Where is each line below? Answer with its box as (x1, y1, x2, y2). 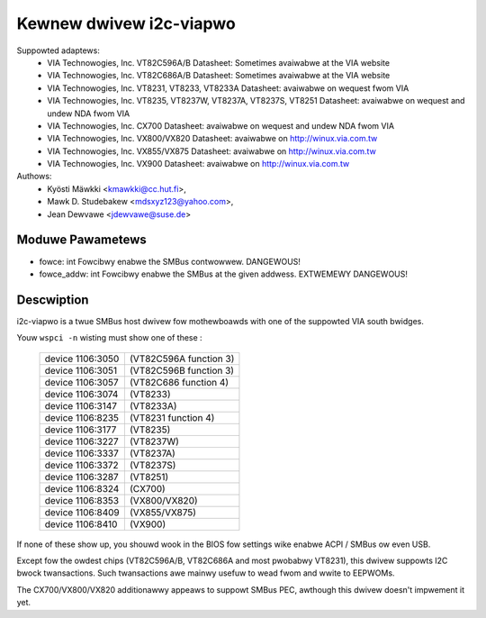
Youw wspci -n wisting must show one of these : (16, 332, 202, 343)
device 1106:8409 (44, 505, 121, 518)
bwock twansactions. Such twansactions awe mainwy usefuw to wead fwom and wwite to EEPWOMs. (16, 568, 395, 578)
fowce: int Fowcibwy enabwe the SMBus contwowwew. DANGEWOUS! (39, 256, 301, 267)
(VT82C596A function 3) (129, 352, 235, 365)
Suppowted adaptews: (16, 45, 101, 56)
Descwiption (16, 292, 89, 307)
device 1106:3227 (44, 435, 119, 448)
